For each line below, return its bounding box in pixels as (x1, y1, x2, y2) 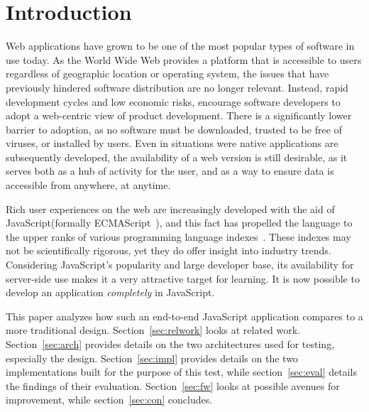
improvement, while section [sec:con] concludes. (6, 392, 213, 407)
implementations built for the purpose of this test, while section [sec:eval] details (6, 364, 357, 379)
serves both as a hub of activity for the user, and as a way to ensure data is (6, 163, 334, 178)
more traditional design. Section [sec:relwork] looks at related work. (6, 322, 301, 337)
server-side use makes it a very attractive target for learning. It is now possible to (6, 271, 360, 286)
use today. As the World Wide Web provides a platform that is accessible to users (6, 52, 362, 67)
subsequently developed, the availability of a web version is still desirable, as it (6, 149, 348, 164)
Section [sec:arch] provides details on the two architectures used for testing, (6, 337, 335, 351)
